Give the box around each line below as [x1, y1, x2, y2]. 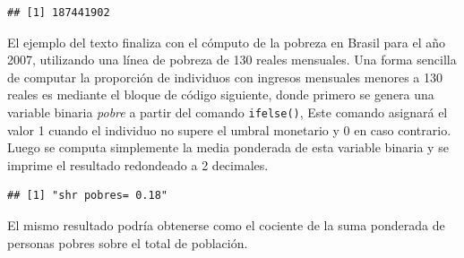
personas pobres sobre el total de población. [7, 233, 248, 252]
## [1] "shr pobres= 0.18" [7, 189, 168, 202]
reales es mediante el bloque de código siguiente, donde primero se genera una [7, 85, 434, 104]
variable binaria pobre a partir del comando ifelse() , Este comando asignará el [7, 102, 448, 121]
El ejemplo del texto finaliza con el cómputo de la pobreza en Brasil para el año [7, 32, 446, 51]
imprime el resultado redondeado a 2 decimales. [7, 155, 269, 174]
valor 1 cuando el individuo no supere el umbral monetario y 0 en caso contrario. [7, 120, 451, 139]
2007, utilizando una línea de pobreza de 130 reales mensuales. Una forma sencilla [7, 50, 457, 69]
